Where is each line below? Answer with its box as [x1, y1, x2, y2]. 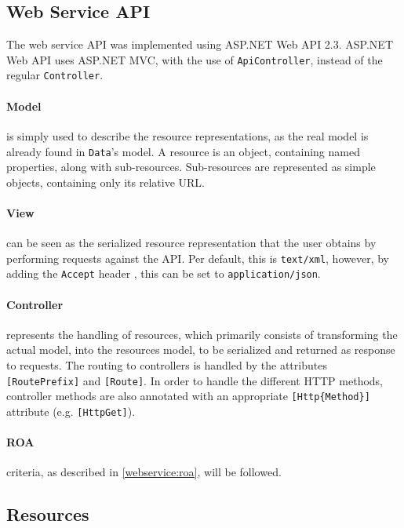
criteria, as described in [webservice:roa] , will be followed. [6, 464, 282, 480]
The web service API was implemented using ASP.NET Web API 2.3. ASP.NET [6, 36, 393, 53]
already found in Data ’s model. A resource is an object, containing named [6, 143, 360, 159]
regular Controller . [6, 67, 104, 83]
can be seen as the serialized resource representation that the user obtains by [6, 235, 377, 251]
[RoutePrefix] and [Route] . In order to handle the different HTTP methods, [6, 372, 384, 388]
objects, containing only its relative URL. [6, 173, 205, 190]
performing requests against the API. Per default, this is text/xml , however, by [6, 249, 389, 266]
